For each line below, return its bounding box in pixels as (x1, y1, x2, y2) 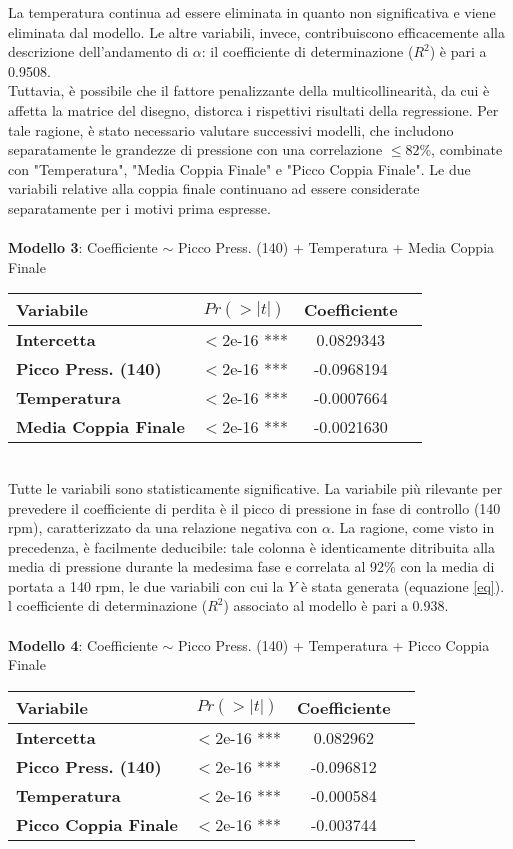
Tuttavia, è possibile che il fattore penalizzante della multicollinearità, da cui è (8, 80, 490, 101)
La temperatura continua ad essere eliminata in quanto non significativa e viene (8, 2, 496, 22)
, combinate (431, 139, 503, 160)
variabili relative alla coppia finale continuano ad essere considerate (8, 178, 420, 199)
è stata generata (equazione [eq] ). (300, 575, 505, 596)
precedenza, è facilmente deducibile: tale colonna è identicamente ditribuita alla (8, 536, 495, 557)
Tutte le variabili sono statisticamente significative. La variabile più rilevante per (8, 477, 503, 498)
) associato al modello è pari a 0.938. (223, 595, 449, 616)
